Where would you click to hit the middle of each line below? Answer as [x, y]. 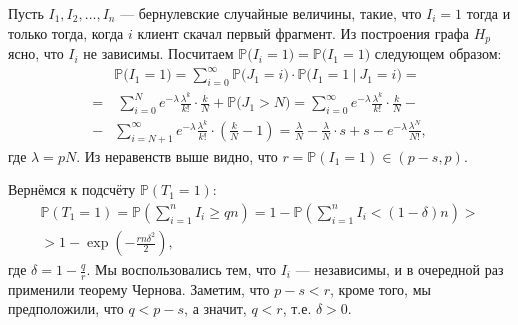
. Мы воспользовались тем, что [181, 269]
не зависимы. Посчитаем [158, 53]
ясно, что [36, 53]
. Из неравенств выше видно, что [177, 155]
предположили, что [66, 308]
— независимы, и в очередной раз [399, 269]
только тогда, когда [66, 32]
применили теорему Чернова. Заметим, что [139, 288]
